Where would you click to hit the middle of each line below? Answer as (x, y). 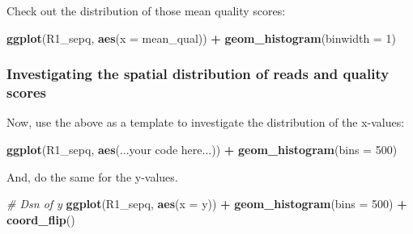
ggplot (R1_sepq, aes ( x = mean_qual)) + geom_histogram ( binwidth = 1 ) (201, 38)
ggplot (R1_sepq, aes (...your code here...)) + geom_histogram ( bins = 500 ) (202, 149)
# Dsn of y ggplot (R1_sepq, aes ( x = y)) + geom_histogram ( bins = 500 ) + (207, 204)
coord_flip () (41, 219)
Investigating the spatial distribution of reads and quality (198, 74)
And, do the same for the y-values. (92, 176)
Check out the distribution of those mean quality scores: (146, 10)
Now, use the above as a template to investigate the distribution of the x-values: (206, 122)
